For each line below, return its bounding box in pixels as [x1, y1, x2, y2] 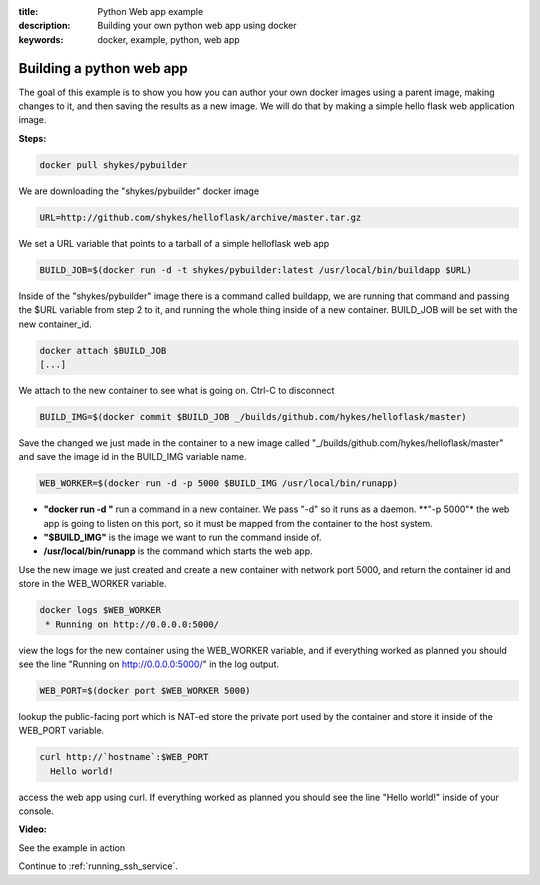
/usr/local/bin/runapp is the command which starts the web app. [43, 545, 314, 557]
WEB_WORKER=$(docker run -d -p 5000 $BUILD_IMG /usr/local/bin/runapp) [39, 478, 399, 489]
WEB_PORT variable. [18, 725, 105, 737]
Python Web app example [97, 6, 204, 17]
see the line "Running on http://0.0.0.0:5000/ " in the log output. [18, 658, 280, 670]
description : [18, 20, 71, 32]
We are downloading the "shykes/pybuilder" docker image [18, 185, 260, 197]
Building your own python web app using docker [97, 20, 297, 32]
